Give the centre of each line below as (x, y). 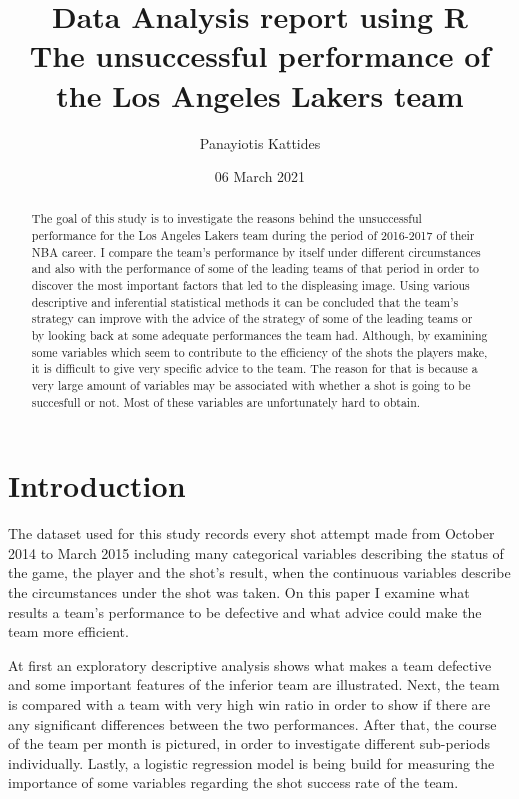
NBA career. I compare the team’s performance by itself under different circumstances (256, 251)
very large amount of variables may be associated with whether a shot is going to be (251, 385)
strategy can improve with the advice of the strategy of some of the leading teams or (252, 318)
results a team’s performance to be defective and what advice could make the (245, 611)
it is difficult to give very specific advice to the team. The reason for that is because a (254, 368)
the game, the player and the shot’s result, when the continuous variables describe (259, 572)
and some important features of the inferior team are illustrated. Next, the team (254, 684)
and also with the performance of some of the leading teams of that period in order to (255, 268)
